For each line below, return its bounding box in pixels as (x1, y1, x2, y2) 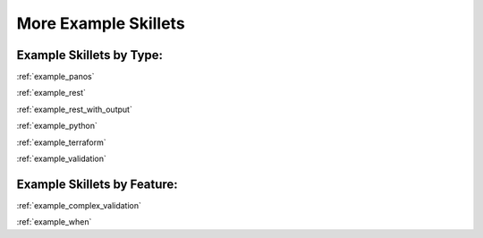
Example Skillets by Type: (16, 47, 164, 63)
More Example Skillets (16, 13, 185, 33)
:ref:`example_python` (16, 121, 97, 132)
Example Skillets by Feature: (16, 176, 178, 191)
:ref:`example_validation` (16, 153, 107, 165)
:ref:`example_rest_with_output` (16, 104, 133, 115)
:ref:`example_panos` (16, 72, 95, 82)
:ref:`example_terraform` (16, 137, 106, 148)
